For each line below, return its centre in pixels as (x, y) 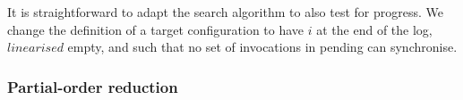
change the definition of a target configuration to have (156, 29)
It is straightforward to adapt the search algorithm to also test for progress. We (225, 12)
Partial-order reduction (93, 86)
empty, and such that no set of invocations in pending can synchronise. (262, 47)
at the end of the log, (374, 29)
